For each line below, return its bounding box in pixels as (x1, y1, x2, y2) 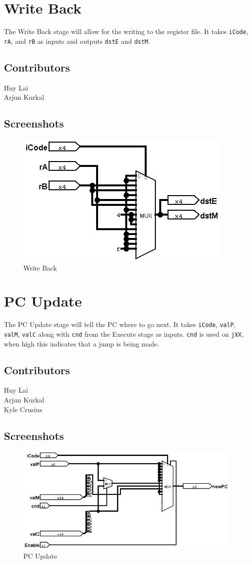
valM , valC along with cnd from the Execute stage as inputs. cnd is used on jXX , (4, 329, 244, 339)
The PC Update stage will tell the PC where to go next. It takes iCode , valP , (4, 319, 236, 329)
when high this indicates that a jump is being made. (4, 338, 159, 348)
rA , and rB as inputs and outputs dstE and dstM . (4, 36, 150, 46)
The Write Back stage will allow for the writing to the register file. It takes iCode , (4, 26, 249, 36)
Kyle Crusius (4, 404, 43, 414)
